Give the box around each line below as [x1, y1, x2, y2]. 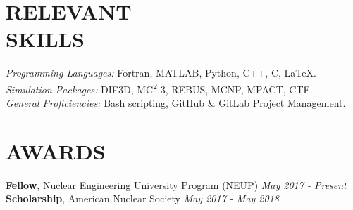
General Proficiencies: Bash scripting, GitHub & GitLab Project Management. [6, 96, 346, 110]
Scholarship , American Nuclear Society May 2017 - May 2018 [6, 191, 279, 206]
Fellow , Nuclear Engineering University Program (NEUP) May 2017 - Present [6, 177, 347, 192]
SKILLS [6, 25, 85, 53]
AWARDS [6, 136, 106, 165]
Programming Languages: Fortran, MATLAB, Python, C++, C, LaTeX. [6, 65, 316, 80]
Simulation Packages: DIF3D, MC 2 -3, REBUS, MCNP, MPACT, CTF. [6, 79, 313, 96]
